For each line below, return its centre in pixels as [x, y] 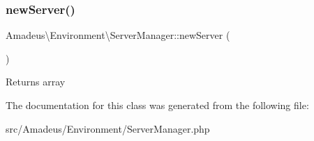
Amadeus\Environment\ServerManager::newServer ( [118, 35]
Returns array [36, 82]
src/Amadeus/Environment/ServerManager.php [108, 128]
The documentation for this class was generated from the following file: [157, 105]
